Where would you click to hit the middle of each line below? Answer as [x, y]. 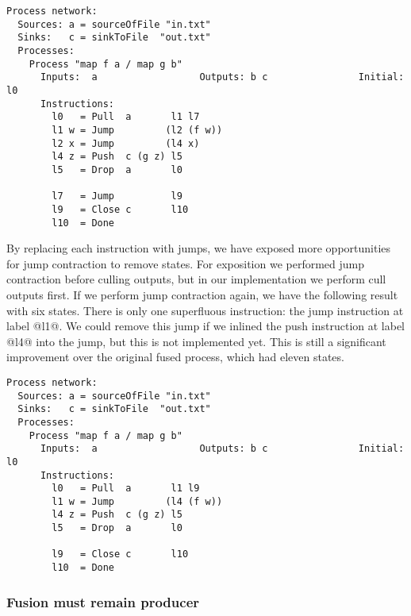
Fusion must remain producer [103, 601]
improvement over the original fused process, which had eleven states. [175, 357]
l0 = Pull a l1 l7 [126, 117]
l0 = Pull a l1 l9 [126, 489]
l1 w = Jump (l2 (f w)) [137, 130]
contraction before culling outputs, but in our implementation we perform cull [196, 279]
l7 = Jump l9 [117, 196]
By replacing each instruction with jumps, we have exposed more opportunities [199, 248]
